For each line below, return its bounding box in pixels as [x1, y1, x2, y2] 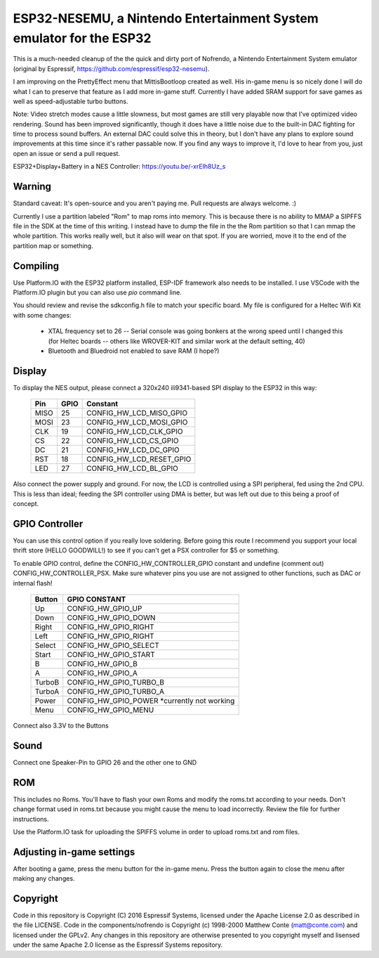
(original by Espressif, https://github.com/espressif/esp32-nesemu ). [13, 64, 210, 73]
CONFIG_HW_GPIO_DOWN [67, 612, 156, 622]
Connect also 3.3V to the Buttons [13, 721, 109, 730]
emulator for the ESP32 [13, 30, 152, 46]
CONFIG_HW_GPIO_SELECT [67, 640, 159, 650]
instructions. [13, 815, 49, 823]
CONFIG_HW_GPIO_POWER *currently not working [67, 696, 235, 706]
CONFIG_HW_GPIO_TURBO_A [67, 686, 165, 696]
